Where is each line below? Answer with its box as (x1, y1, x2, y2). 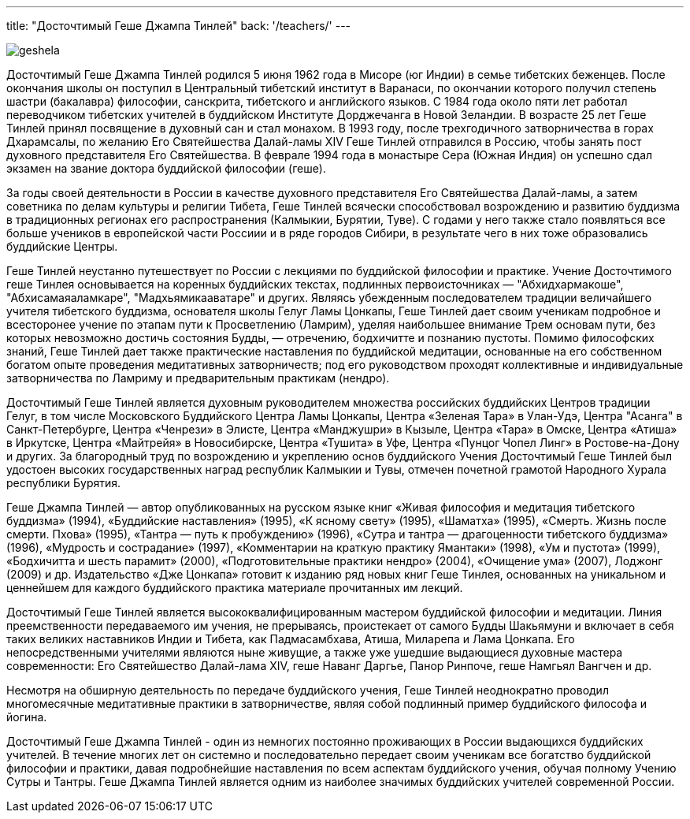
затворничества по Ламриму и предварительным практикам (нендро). (6, 371, 390, 385)
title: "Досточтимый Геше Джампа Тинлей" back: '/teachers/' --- (6, 19, 351, 32)
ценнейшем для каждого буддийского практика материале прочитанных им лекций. (6, 581, 463, 594)
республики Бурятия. (6, 476, 121, 490)
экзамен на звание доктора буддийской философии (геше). (6, 162, 326, 175)
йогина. (6, 710, 47, 724)
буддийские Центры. (6, 240, 118, 253)
